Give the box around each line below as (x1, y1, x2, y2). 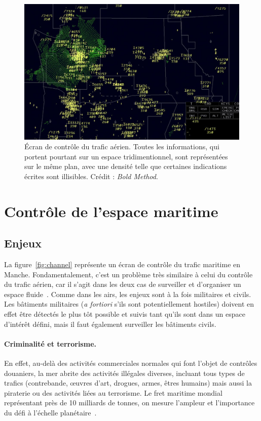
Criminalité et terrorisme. (4, 338, 96, 349)
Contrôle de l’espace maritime (4, 200, 218, 221)
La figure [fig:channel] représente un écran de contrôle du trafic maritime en (4, 259, 241, 270)
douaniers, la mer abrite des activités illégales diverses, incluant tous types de (4, 367, 245, 378)
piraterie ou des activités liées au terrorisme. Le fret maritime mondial (4, 387, 222, 398)
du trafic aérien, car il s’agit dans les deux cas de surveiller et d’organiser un (4, 279, 241, 289)
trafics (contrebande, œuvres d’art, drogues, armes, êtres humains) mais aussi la (4, 377, 252, 388)
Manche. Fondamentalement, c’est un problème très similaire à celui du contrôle (4, 269, 253, 279)
